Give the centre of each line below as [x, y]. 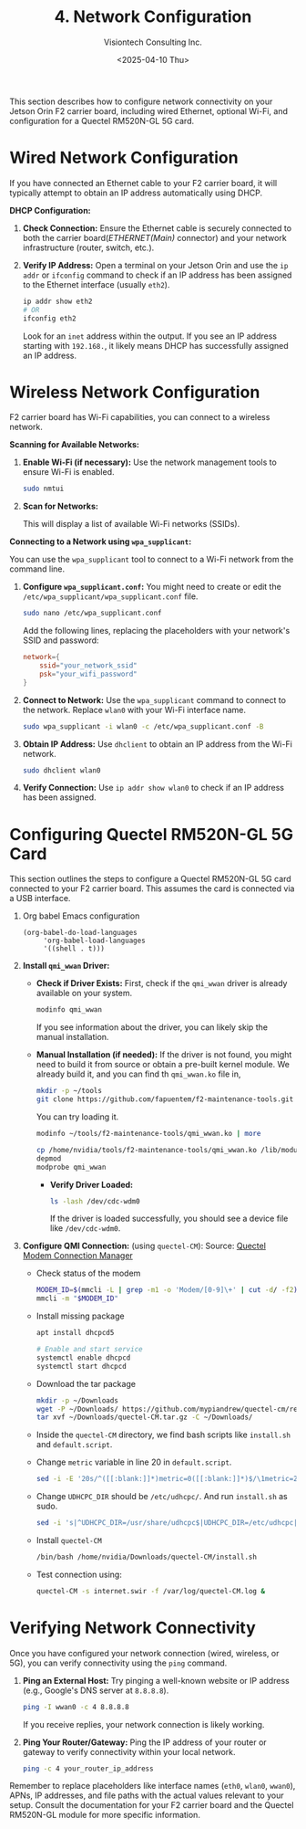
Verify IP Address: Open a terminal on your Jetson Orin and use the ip [155, 265]
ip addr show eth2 [57, 301]
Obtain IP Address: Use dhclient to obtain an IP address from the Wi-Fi [158, 744]
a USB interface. [40, 899]
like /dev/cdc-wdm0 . [85, 1228]
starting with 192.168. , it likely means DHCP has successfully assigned [155, 345]
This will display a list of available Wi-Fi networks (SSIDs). [131, 524]
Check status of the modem [88, 1273]
